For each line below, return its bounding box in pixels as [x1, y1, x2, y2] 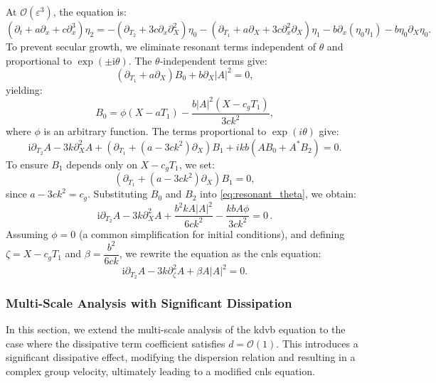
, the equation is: [53, 4, 127, 18]
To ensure [6, 156, 48, 171]
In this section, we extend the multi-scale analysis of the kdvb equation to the [6, 322, 346, 337]
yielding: [6, 82, 43, 97]
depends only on [66, 156, 137, 171]
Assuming [6, 226, 48, 241]
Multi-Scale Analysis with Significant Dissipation [6, 294, 292, 311]
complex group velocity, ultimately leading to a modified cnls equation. [6, 364, 315, 379]
